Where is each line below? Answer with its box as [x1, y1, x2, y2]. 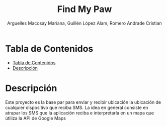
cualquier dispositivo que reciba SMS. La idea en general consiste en [5, 104, 148, 110]
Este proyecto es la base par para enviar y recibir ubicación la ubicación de [5, 99, 161, 105]
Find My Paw [57, 4, 112, 15]
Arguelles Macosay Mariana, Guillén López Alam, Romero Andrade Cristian [7, 20, 162, 26]
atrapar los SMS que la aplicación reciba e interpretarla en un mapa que [5, 109, 154, 116]
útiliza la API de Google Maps [5, 115, 66, 121]
